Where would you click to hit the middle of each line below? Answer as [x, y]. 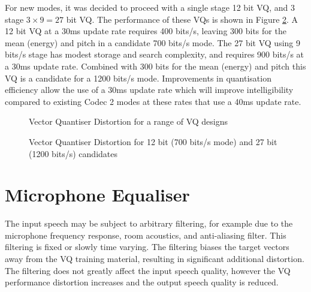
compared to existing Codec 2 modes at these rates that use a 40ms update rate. [153, 101]
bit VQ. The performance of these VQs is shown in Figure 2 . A [182, 19]
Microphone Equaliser [97, 195]
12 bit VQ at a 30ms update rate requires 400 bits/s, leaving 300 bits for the [146, 31]
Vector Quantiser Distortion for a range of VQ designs [129, 121]
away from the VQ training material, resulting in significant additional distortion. [155, 259]
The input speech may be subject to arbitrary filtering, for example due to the [149, 223]
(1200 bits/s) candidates [73, 153]
